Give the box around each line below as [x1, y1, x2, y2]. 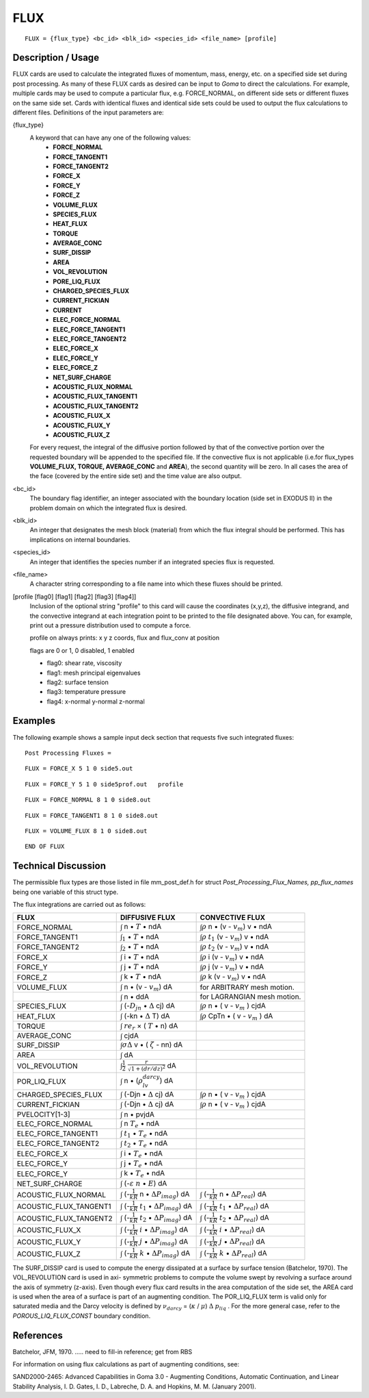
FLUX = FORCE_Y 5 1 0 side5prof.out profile [25, 780, 184, 788]
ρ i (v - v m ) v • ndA [202, 952, 264, 962]
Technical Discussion [12, 860, 106, 872]
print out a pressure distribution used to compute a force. [29, 621, 191, 629]
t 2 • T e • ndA [124, 1138, 168, 1149]
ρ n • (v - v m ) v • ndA [202, 922, 273, 933]
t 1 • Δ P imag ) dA [139, 1201, 193, 1212]
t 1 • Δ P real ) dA [219, 1201, 269, 1212]
